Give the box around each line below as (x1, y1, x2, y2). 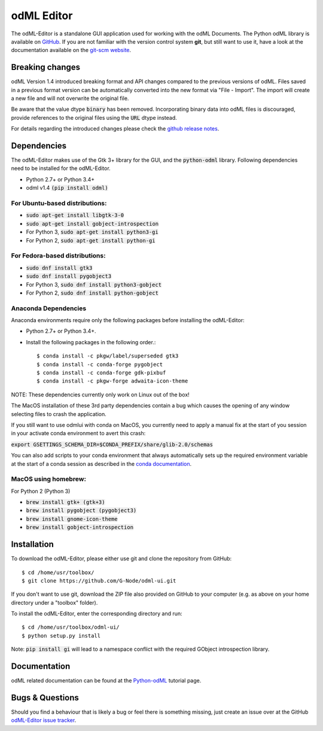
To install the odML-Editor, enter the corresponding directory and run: (11, 610, 182, 617)
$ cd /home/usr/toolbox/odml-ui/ (22, 624, 120, 631)
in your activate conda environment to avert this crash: (11, 430, 146, 437)
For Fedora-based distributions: (11, 251, 106, 260)
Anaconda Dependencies (11, 304, 87, 313)
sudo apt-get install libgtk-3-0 (26, 212, 124, 219)
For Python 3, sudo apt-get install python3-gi (26, 228, 159, 236)
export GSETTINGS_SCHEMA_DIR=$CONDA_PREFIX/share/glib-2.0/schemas (11, 441, 214, 448)
